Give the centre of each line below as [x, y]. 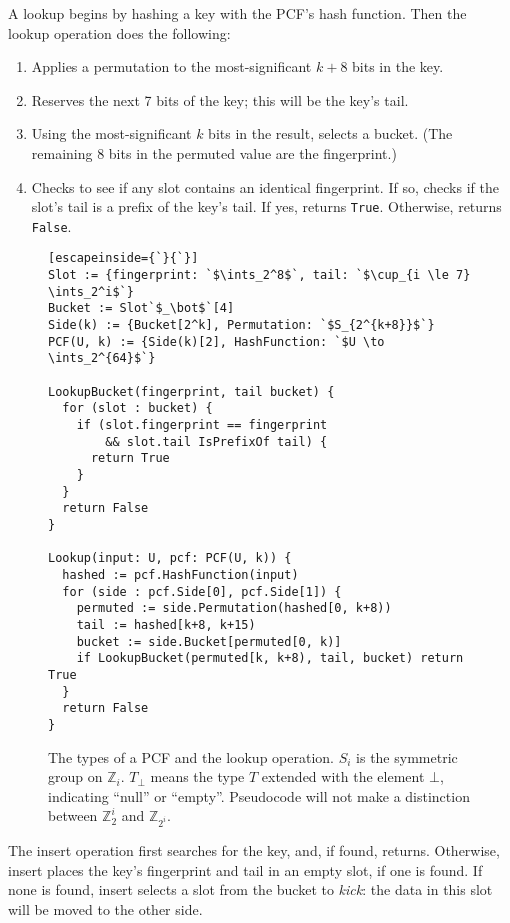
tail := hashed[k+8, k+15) [166, 624]
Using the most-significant [111, 133]
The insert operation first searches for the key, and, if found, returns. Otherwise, [254, 850]
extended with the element [343, 776]
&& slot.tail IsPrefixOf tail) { [216, 441]
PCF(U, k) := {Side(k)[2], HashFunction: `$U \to [216, 341]
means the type [197, 776]
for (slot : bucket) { [137, 408]
